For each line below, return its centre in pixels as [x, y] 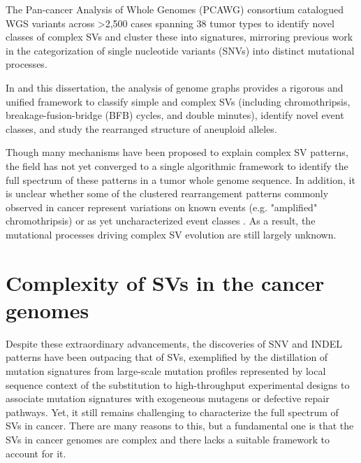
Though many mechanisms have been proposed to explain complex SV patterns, [177, 152]
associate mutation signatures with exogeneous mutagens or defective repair [168, 398]
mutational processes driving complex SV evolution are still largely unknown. [171, 234]
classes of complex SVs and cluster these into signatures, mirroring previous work [179, 37]
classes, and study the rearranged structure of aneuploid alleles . [141, 128]
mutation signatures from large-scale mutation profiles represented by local [166, 371]
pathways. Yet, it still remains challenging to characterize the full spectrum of [172, 412]
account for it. [36, 453]
